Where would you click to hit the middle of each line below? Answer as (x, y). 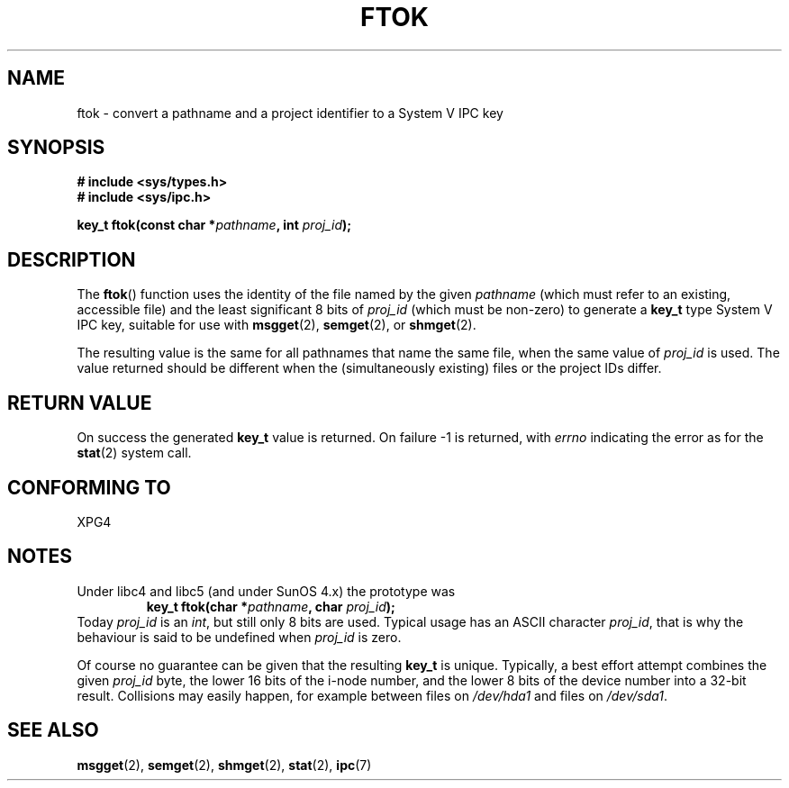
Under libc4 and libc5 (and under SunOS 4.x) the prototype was (266, 591)
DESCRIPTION (72, 259)
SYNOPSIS (56, 148)
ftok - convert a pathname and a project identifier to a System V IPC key (290, 113)
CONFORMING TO (89, 487)
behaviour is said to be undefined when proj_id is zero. (239, 637)
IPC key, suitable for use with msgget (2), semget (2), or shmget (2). (277, 325)
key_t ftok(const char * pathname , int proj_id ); (214, 225)
